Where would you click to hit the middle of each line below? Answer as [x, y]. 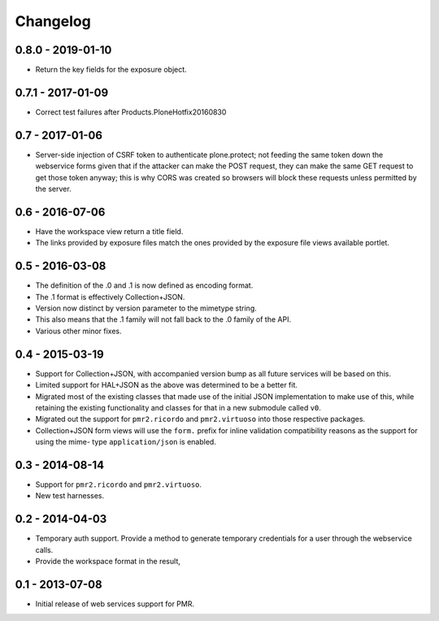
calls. [44, 549]
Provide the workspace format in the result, [108, 562]
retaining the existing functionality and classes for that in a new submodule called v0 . [178, 407]
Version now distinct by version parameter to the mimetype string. [146, 308]
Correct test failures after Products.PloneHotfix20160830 [131, 112]
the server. [54, 189]
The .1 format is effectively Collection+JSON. [110, 297]
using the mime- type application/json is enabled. [126, 442]
